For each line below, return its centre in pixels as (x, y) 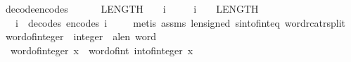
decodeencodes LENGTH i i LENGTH (132, 8)
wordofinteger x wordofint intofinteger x (102, 50)
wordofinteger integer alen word (81, 36)
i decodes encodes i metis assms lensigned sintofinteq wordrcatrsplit (180, 22)
